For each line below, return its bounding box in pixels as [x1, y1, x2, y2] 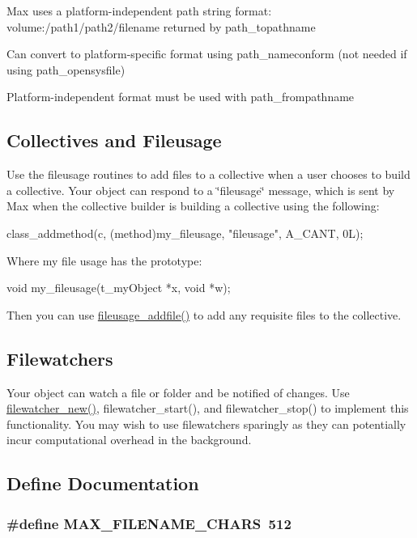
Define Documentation [6, 471, 199, 496]
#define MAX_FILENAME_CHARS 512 [6, 513, 291, 533]
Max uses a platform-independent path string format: [6, 2, 272, 19]
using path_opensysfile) [6, 61, 126, 78]
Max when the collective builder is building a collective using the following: [6, 197, 380, 214]
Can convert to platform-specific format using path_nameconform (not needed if [6, 45, 407, 62]
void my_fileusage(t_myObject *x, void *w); [6, 279, 231, 296]
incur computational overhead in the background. [6, 431, 252, 448]
